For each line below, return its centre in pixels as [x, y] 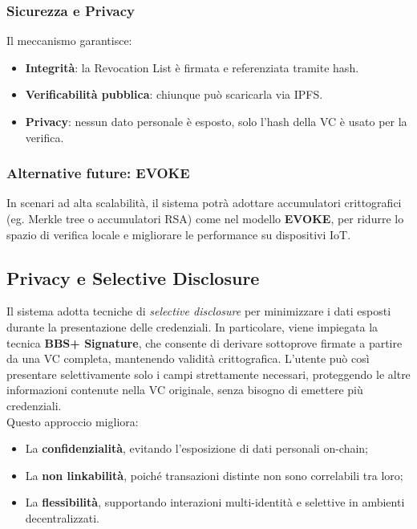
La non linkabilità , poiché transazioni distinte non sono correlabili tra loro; [214, 475]
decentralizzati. [63, 517]
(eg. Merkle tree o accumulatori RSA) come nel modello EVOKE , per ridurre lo [205, 218]
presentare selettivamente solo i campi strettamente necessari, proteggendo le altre [208, 374]
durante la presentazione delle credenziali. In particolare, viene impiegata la [192, 326]
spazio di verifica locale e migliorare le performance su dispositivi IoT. [179, 234]
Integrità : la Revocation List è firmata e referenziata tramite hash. [192, 67]
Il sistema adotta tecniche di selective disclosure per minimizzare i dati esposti [199, 311]
